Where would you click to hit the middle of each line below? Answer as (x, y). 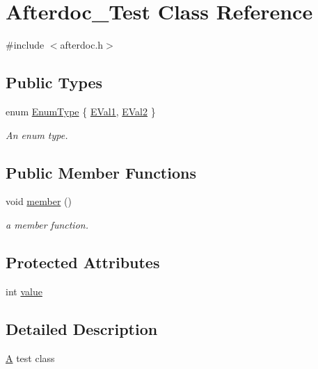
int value (24, 291)
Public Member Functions (101, 172)
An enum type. (37, 134)
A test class (30, 358)
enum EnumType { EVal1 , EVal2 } (81, 111)
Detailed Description (82, 328)
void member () (39, 201)
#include (25, 45)
